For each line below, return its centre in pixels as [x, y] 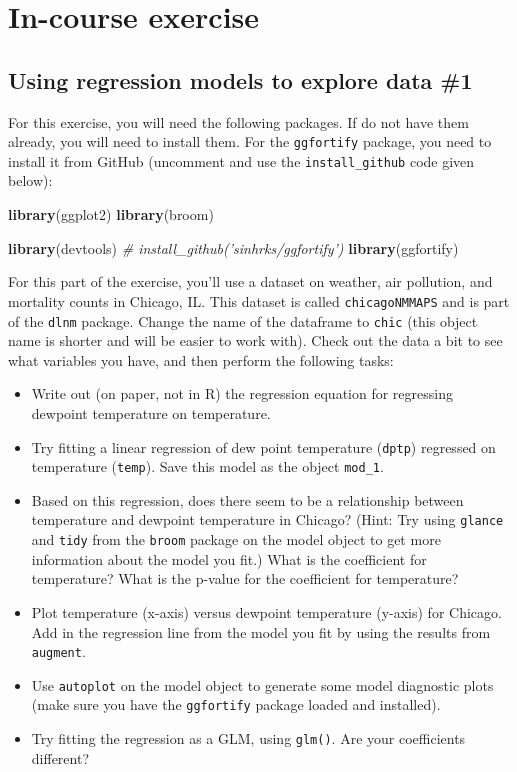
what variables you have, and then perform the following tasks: [201, 359]
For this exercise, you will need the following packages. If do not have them [238, 121]
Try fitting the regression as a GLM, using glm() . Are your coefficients [248, 738]
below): [30, 180]
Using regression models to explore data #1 [240, 79]
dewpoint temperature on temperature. [151, 412]
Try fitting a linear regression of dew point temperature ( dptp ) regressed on [263, 446]
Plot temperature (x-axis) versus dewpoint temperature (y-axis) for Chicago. [266, 611]
